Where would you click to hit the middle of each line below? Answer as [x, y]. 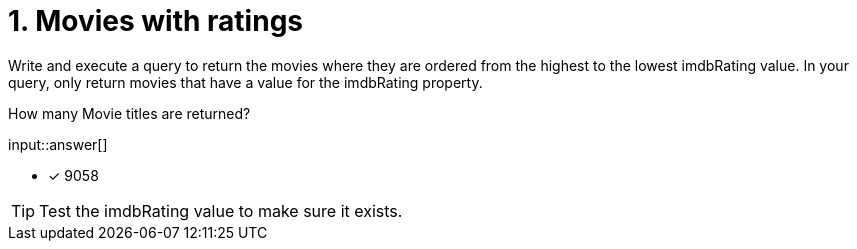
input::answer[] [58, 144]
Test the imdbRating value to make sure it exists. [221, 210]
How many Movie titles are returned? [129, 113]
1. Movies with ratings [156, 21]
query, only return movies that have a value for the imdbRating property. [245, 82]
